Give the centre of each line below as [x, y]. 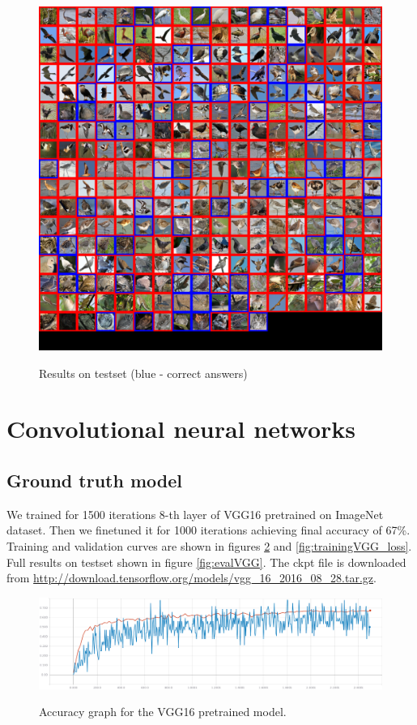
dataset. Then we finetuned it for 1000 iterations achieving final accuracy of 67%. [208, 530]
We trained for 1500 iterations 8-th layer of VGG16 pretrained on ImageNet [195, 514]
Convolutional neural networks [181, 429]
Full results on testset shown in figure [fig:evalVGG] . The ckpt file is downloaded [206, 562]
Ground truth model [94, 480]
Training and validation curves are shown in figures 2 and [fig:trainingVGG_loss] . [209, 545]
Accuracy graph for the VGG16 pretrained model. [163, 712]
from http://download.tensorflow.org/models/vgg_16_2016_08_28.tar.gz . [191, 578]
